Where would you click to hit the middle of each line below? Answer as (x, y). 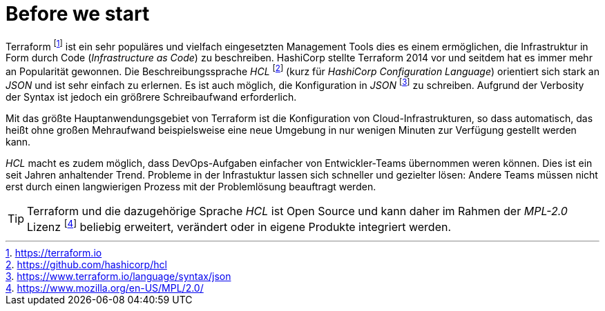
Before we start (78, 14)
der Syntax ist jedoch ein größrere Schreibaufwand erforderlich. (151, 97)
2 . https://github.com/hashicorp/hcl (86, 265)
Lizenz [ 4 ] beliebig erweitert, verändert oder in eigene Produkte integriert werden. (239, 226)
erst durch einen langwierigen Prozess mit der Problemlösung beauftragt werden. (191, 186)
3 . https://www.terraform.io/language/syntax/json (118, 277)
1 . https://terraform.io (54, 253)
